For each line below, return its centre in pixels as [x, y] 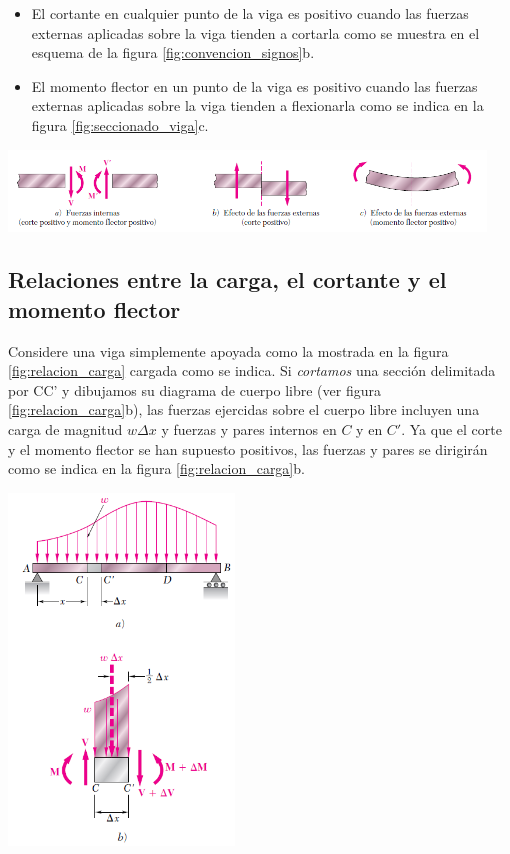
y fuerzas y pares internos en [249, 429]
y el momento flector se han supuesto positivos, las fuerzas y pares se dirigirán [248, 448]
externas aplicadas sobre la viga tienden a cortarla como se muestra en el [255, 32]
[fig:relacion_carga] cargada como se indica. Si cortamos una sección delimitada [252, 370]
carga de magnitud [65, 429]
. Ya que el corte [451, 429]
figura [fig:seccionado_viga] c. [120, 124]
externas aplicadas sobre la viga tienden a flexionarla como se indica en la [257, 105]
